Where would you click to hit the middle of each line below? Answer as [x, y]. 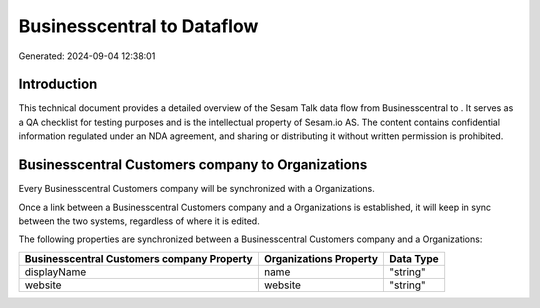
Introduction [58, 84]
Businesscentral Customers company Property [139, 258]
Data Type [414, 258]
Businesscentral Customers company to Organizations [193, 165]
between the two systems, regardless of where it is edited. [139, 221]
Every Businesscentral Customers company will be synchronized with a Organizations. [196, 189]
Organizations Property [321, 258]
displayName [55, 272]
